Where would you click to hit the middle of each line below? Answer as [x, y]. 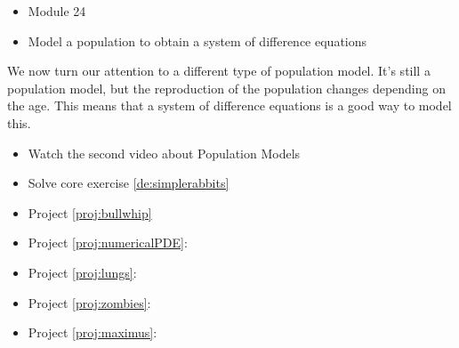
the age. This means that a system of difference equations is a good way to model [229, 105]
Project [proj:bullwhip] [90, 212]
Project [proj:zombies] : [89, 302]
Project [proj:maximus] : [93, 332]
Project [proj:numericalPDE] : [108, 243]
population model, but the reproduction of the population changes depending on [226, 88]
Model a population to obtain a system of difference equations [197, 40]
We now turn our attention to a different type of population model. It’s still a [219, 71]
